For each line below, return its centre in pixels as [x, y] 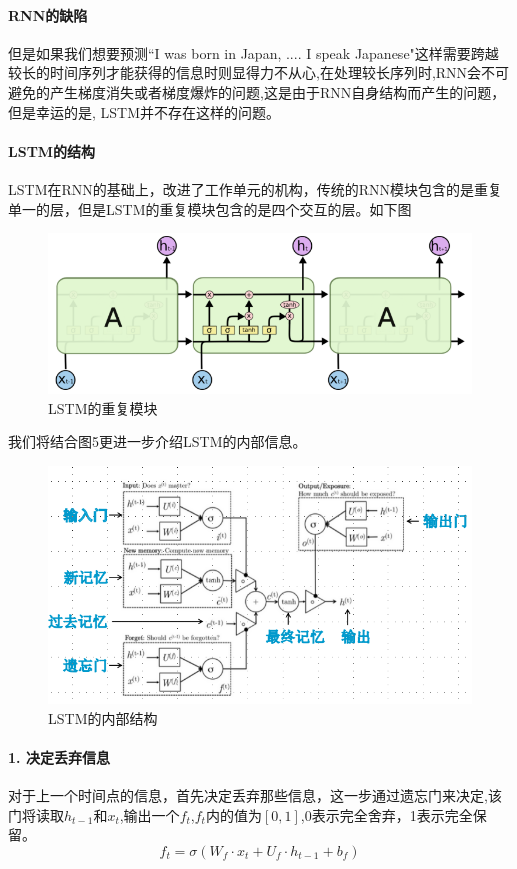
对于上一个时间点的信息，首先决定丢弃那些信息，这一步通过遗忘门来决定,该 [255, 795]
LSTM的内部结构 [103, 717]
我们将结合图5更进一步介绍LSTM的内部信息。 [157, 441]
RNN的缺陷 [48, 14]
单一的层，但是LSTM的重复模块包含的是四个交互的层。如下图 [210, 208]
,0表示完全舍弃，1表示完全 [386, 814]
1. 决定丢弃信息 [59, 756]
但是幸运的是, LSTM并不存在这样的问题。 [144, 111]
